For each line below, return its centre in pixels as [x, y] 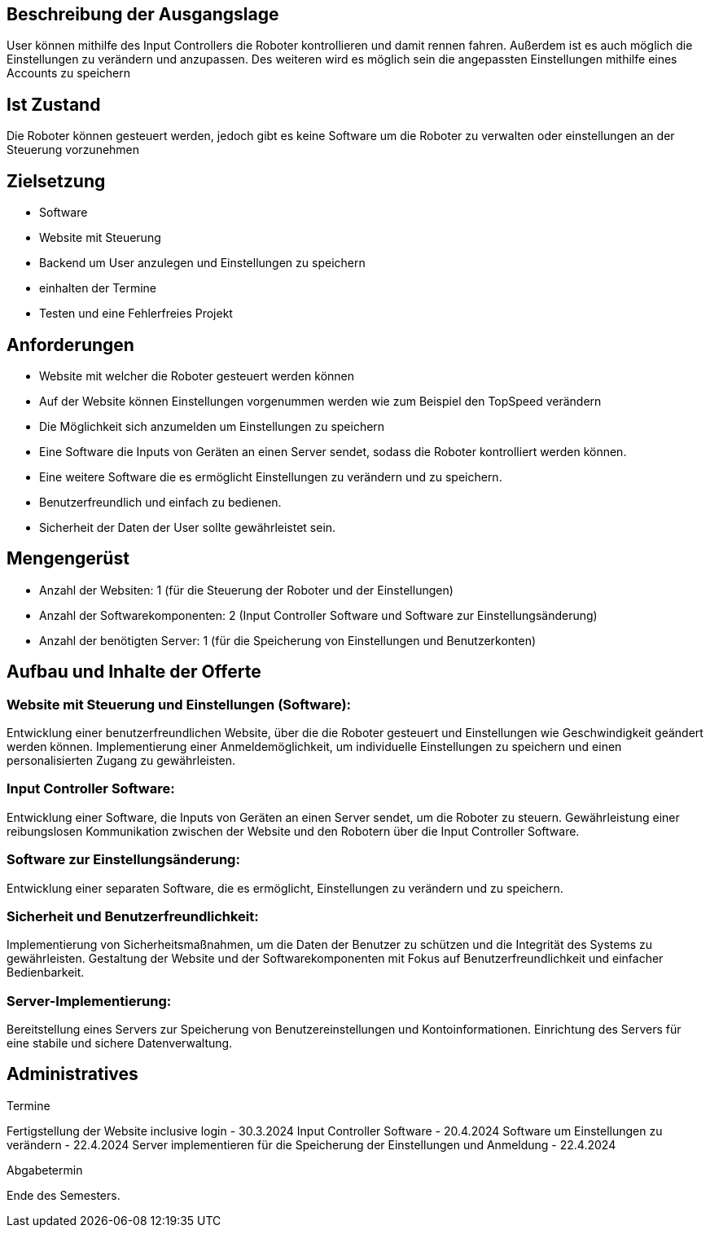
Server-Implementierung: [89, 1001]
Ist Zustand [54, 104]
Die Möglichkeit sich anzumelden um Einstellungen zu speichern [212, 426]
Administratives [72, 1074]
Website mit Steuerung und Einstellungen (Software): [179, 704]
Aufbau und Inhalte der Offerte [134, 672]
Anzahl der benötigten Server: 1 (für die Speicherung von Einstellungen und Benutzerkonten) [288, 640]
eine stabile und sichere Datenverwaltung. [120, 1043]
